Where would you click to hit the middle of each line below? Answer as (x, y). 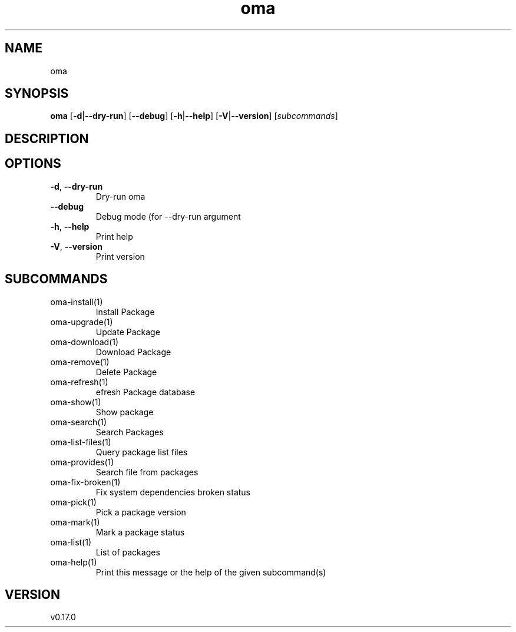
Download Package (133, 352)
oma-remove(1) (80, 362)
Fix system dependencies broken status (173, 492)
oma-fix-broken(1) (85, 482)
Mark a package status (140, 532)
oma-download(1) (85, 342)
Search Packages (130, 432)
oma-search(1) (79, 422)
